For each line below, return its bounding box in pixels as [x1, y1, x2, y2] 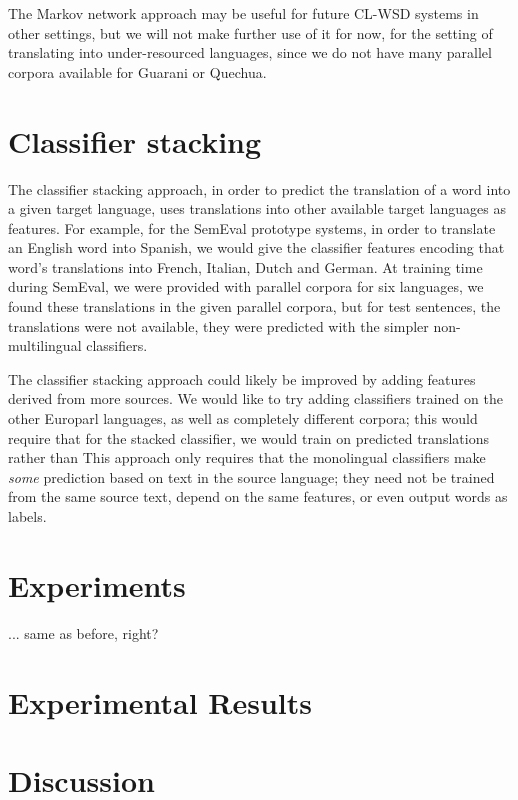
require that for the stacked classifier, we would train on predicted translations [8, 427, 489, 448]
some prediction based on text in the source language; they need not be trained [8, 466, 495, 487]
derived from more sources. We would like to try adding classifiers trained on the [8, 388, 503, 409]
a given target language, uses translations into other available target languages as [8, 198, 506, 219]
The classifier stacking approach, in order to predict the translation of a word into [8, 178, 511, 199]
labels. [8, 506, 47, 526]
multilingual [8, 335, 82, 356]
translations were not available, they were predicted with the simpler [8, 315, 429, 336]
